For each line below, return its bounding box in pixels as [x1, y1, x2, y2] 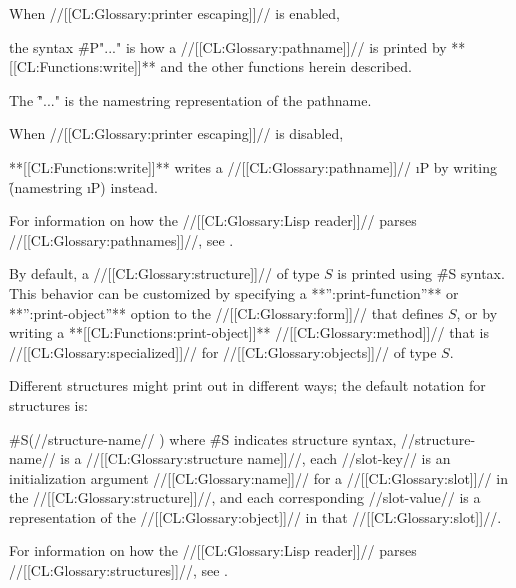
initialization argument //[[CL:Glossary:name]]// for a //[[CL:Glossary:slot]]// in [9, 467, 508, 488]
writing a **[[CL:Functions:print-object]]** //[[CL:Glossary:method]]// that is [9, 322, 489, 343]
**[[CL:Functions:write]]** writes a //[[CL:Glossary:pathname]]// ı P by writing [9, 156, 497, 177]
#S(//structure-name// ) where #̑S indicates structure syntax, [9, 428, 397, 449]
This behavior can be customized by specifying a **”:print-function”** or [9, 282, 459, 303]
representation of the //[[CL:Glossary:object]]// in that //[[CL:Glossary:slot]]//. [9, 506, 502, 527]
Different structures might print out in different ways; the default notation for [9, 375, 486, 396]
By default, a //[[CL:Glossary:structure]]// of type [9, 263, 320, 284]
